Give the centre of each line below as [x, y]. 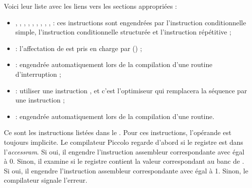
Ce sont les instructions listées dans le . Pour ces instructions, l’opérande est [118, 132]
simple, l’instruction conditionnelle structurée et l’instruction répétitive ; [123, 32]
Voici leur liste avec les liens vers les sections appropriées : [90, 6]
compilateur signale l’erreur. [46, 180]
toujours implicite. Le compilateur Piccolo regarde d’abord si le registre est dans [124, 142]
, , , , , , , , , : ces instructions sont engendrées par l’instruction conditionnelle [131, 22]
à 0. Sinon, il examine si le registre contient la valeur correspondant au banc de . [124, 161]
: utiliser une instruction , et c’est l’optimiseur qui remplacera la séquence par [131, 90]
